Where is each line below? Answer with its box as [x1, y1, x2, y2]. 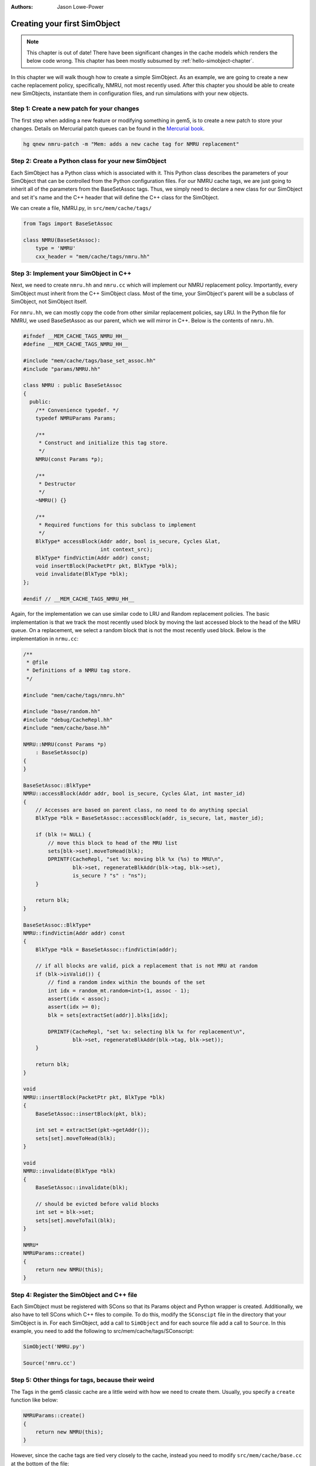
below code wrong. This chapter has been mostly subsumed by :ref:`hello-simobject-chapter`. [26, 57, 254, 65]
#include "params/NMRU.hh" [23, 365, 101, 372]
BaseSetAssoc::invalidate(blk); [35, 1185, 129, 1191]
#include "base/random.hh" [23, 708, 101, 715]
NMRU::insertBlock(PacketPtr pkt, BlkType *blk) [23, 1094, 166, 1101]
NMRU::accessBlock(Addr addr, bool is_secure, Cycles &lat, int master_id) [23, 790, 246, 797]
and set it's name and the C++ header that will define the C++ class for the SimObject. [11, 194, 219, 201]
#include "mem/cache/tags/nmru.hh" [23, 692, 125, 698]
